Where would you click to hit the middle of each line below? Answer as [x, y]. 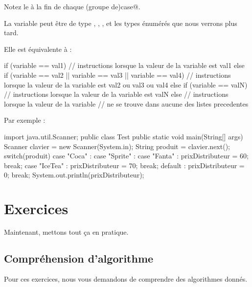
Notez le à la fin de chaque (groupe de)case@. [72, 6]
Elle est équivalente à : [38, 49]
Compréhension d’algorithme [79, 258]
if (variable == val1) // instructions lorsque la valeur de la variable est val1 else [124, 65]
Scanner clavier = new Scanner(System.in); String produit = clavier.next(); [117, 146]
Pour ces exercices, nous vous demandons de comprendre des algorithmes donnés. [126, 278]
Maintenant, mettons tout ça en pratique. [66, 232]
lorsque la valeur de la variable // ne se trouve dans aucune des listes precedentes [126, 103]
